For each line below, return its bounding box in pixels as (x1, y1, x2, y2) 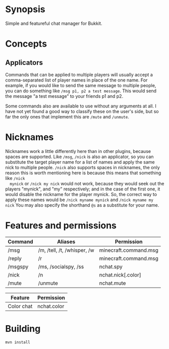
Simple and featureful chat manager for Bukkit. (5, 20, 102, 26)
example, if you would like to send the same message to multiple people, (5, 82, 156, 88)
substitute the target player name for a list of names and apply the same (5, 159, 155, 165)
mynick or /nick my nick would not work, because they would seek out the (10, 180, 164, 186)
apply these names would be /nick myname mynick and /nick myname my (5, 197, 154, 203)
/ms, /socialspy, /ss (38, 263, 84, 270)
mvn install (5, 339, 30, 345)
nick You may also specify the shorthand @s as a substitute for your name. (5, 202, 159, 208)
